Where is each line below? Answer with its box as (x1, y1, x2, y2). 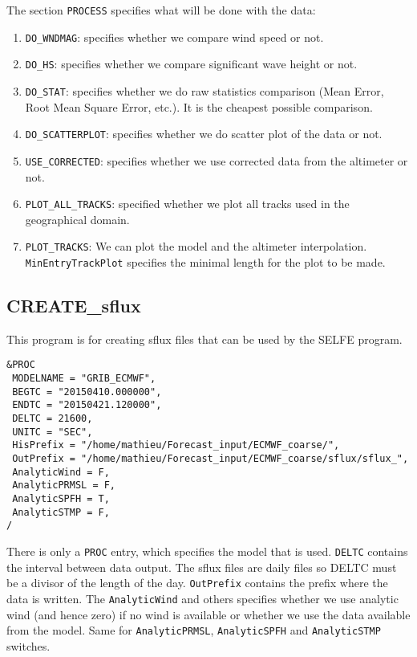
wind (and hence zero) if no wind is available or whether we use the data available (6, 606, 411, 622)
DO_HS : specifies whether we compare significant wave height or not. (25, 55, 358, 72)
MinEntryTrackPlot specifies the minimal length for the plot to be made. (25, 254, 386, 271)
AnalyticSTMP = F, (12, 506, 110, 518)
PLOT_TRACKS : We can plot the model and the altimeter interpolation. (25, 238, 367, 255)
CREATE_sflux (6, 293, 141, 318)
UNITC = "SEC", (12, 426, 93, 438)
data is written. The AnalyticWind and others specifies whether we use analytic (6, 590, 399, 606)
